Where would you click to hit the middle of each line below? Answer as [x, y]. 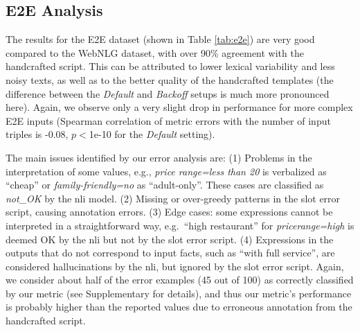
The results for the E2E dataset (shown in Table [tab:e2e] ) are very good [160, 39]
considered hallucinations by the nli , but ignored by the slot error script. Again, [175, 266]
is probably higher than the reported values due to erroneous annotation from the [179, 307]
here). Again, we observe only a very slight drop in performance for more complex [179, 107]
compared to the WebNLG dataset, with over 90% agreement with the [155, 52]
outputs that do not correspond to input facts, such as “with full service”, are [170, 253]
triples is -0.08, [37, 134]
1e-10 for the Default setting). [152, 134]
